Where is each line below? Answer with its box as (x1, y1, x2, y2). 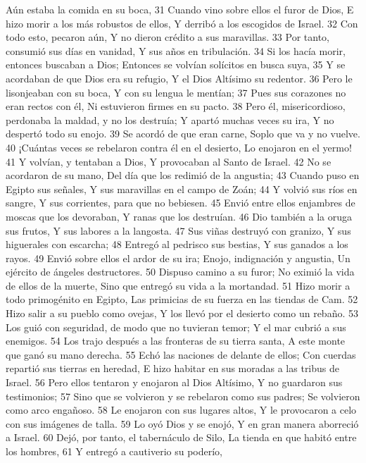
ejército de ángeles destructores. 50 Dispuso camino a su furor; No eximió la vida (6, 264, 355, 279)
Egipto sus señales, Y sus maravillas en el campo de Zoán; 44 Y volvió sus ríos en (6, 181, 358, 196)
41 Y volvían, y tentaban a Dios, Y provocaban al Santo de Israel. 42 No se (6, 154, 332, 168)
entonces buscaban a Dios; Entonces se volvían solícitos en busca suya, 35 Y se (6, 57, 346, 72)
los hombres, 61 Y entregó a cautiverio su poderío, (6, 444, 222, 458)
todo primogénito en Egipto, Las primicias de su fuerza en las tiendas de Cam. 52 (6, 292, 358, 307)
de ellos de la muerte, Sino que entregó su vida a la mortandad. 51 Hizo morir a (6, 278, 351, 292)
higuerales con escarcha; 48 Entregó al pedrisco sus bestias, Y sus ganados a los (6, 237, 348, 252)
